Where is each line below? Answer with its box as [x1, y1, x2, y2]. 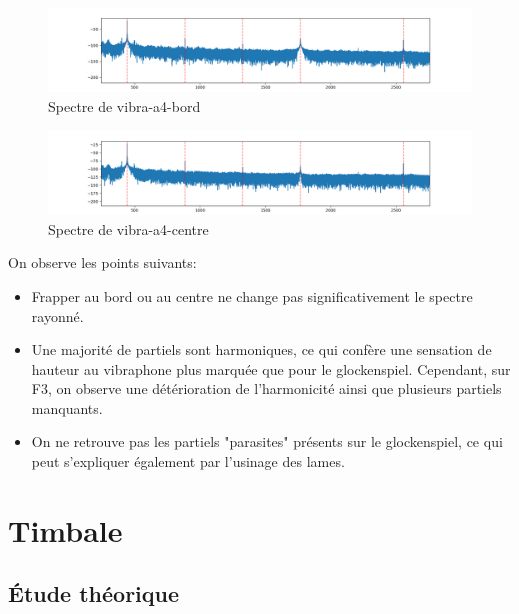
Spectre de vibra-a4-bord [48, 96, 201, 117]
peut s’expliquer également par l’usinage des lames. [31, 451, 345, 472]
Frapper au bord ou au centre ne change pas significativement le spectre [31, 285, 473, 306]
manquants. [31, 397, 103, 418]
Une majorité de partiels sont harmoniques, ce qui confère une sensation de [31, 339, 492, 360]
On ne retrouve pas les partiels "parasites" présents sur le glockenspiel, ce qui [31, 431, 503, 452]
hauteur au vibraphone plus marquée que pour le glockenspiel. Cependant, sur [31, 358, 511, 379]
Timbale [8, 509, 123, 550]
